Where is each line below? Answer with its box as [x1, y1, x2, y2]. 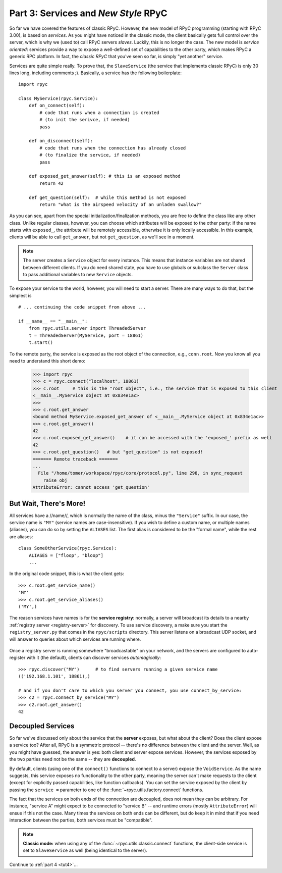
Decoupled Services [9, 722, 75, 730]
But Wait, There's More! [9, 499, 86, 507]
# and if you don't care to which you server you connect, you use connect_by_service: [18, 687, 242, 693]
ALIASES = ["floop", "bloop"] [28, 552, 103, 558]
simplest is [9, 292, 32, 298]
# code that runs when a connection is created [39, 110, 159, 116]
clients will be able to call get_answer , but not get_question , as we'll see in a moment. [9, 234, 195, 240]
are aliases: [9, 533, 33, 540]
